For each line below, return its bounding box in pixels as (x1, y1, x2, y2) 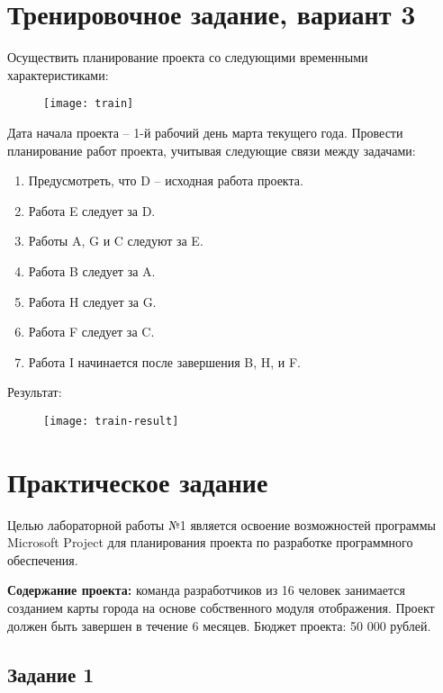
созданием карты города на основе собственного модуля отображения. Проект (7, 598, 435, 617)
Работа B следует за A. (28, 261, 156, 280)
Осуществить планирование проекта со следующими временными (7, 48, 368, 67)
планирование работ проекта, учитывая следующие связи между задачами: (7, 140, 416, 159)
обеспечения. (7, 550, 78, 569)
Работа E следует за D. (28, 201, 156, 220)
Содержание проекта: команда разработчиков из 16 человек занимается (7, 580, 405, 599)
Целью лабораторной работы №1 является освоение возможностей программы (7, 515, 436, 534)
